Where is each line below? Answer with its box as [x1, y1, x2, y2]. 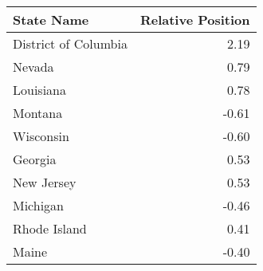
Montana [13, 104, 63, 122]
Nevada [13, 57, 54, 76]
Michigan [13, 196, 65, 214]
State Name [13, 10, 89, 29]
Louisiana [13, 81, 66, 99]
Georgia [13, 150, 57, 168]
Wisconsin [13, 127, 69, 145]
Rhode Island [13, 219, 87, 238]
